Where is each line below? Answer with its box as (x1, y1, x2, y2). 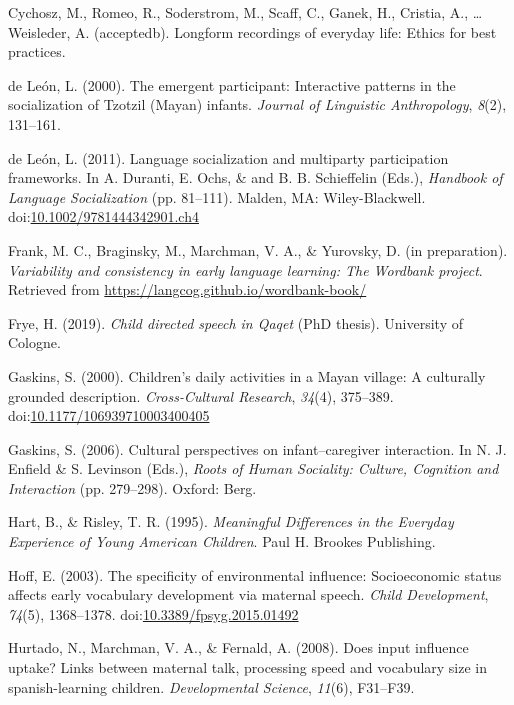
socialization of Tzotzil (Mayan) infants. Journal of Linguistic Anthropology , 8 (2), (8, 94, 507, 115)
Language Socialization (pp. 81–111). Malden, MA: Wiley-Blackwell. (8, 186, 426, 207)
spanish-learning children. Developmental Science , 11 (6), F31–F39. (8, 676, 415, 697)
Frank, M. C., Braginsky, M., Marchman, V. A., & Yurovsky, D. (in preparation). (8, 239, 508, 260)
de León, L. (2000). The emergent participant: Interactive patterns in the (8, 74, 456, 95)
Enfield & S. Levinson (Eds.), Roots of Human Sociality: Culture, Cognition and (8, 458, 499, 479)
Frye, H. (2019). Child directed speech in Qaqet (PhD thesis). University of (8, 312, 463, 333)
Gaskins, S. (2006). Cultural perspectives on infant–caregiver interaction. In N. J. (8, 438, 507, 459)
